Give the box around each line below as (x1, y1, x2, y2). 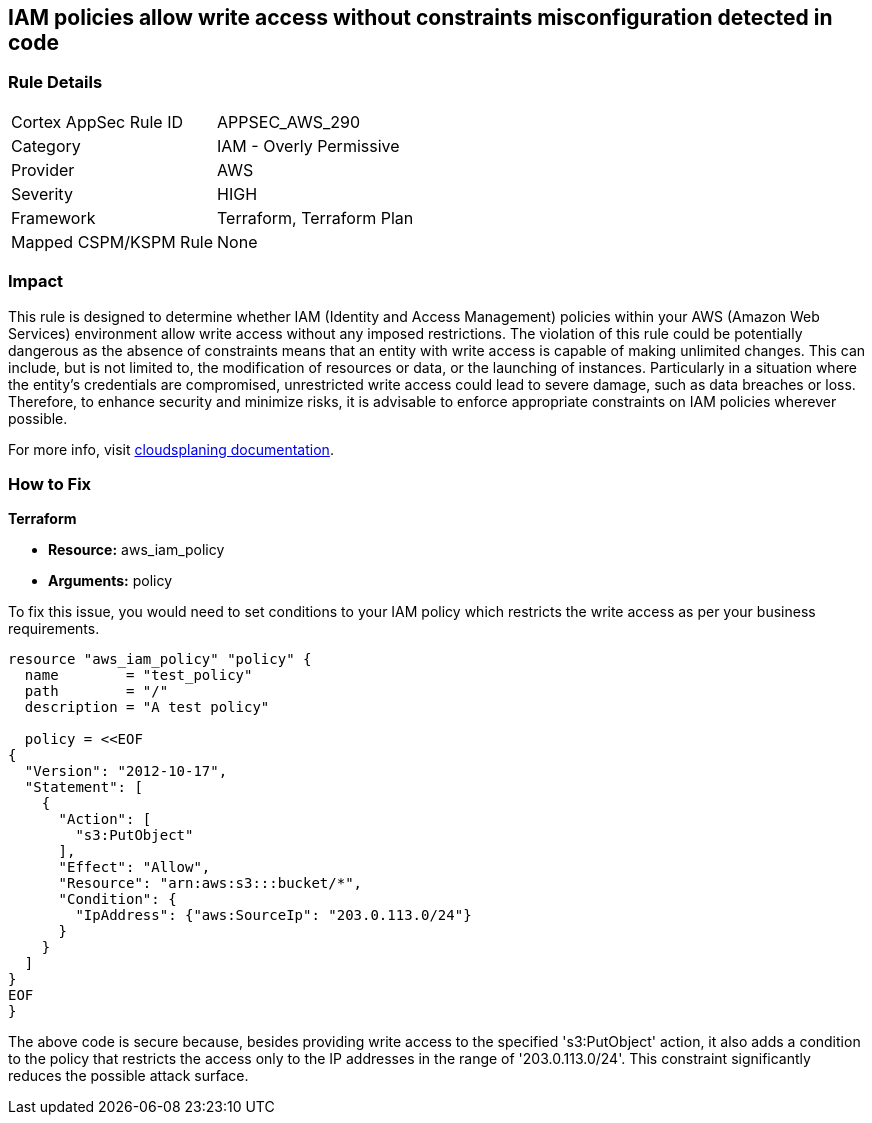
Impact (8, 271, 64, 292)
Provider (11, 159, 75, 180)
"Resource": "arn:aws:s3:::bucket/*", (58, 875, 363, 892)
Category (11, 135, 81, 156)
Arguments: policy (48, 572, 173, 590)
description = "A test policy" (24, 699, 270, 716)
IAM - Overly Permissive (217, 135, 400, 156)
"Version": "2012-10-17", (24, 763, 228, 780)
